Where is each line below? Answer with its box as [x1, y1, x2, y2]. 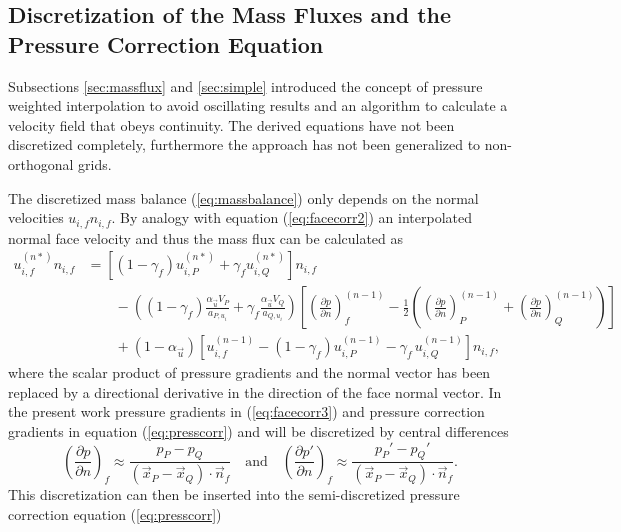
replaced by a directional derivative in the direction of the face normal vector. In [8, 381, 502, 402]
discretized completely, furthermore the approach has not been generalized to [8, 134, 481, 155]
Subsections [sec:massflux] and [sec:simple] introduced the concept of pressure [8, 75, 483, 96]
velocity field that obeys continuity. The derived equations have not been [8, 114, 455, 135]
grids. [78, 153, 112, 174]
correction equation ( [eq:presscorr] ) [8, 503, 222, 524]
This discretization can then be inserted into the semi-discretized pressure [8, 484, 460, 505]
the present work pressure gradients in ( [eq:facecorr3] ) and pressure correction [8, 401, 485, 422]
